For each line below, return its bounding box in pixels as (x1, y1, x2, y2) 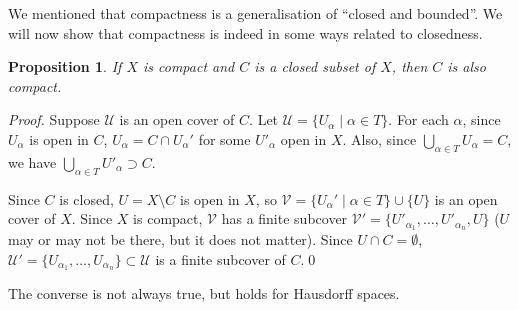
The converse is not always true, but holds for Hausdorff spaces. (8, 283, 400, 304)
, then (391, 56, 428, 77)
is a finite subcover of (155, 248, 286, 269)
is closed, (59, 188, 114, 209)
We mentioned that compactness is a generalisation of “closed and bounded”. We (8, 3, 503, 23)
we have (8, 151, 57, 172)
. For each (388, 109, 449, 130)
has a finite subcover (221, 208, 348, 229)
